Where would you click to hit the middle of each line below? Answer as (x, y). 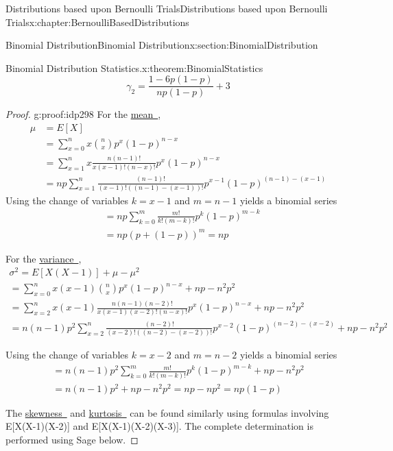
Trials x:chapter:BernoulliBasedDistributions (97, 22)
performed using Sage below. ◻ (72, 439)
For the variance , (44, 258)
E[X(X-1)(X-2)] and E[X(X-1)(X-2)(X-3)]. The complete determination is (159, 426)
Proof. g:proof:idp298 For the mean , (83, 114)
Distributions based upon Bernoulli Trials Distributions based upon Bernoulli (167, 8)
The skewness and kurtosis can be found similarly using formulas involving (167, 412)
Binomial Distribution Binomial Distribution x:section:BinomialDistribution (162, 45)
